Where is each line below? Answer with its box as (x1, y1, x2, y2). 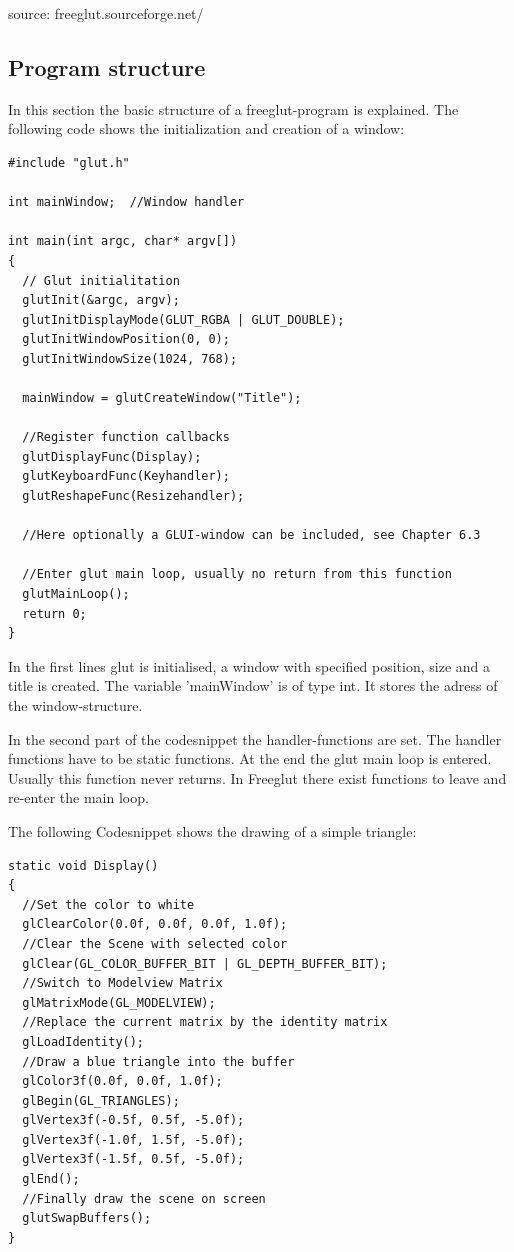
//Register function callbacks (22, 430, 230, 445)
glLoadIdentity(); (22, 1034, 145, 1049)
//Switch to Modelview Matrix (22, 976, 223, 991)
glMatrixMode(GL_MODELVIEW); (22, 995, 216, 1010)
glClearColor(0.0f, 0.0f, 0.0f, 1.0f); (22, 917, 288, 932)
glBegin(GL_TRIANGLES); (22, 1093, 180, 1108)
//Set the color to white (22, 897, 195, 912)
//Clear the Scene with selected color (22, 936, 288, 951)
